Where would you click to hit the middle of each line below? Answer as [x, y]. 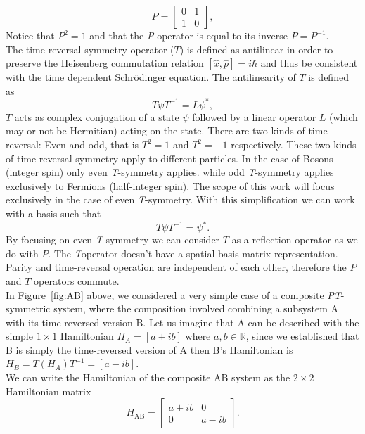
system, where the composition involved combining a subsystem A [196, 308]
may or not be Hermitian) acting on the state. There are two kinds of [155, 130]
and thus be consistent [309, 63]
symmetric [28, 308]
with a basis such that [53, 213]
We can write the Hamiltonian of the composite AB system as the [148, 377]
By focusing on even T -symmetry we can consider [113, 240]
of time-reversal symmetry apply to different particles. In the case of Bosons [169, 158]
